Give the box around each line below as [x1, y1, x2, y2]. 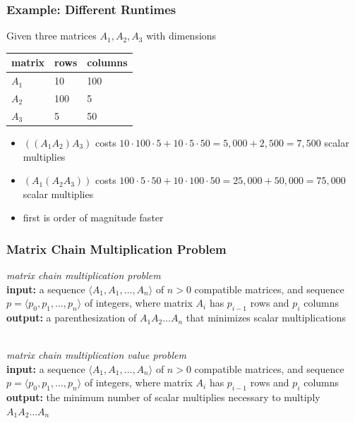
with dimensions [146, 28, 217, 43]
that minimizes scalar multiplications [186, 310, 347, 325]
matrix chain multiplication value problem [6, 348, 186, 362]
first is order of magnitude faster [23, 210, 164, 225]
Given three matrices [6, 28, 97, 43]
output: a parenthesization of [6, 310, 137, 325]
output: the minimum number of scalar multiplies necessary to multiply [6, 390, 320, 405]
